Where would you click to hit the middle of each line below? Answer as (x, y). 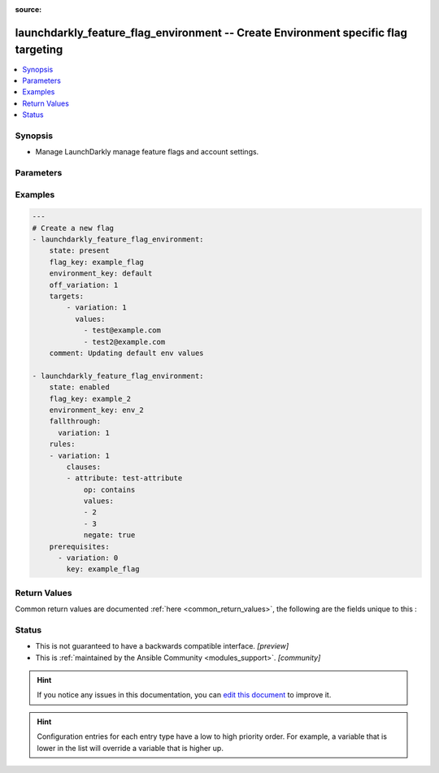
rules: (62, 444)
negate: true (109, 535)
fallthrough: (75, 421)
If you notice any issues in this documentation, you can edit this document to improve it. (184, 695)
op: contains (109, 489)
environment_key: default (101, 274)
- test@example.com (122, 330)
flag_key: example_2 (90, 399)
